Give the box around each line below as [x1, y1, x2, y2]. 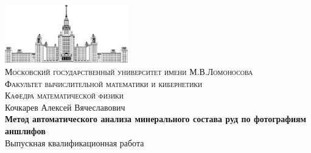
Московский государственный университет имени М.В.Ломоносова [5, 65, 253, 78]
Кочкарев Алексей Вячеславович [5, 100, 125, 113]
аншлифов [5, 125, 46, 137]
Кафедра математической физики [5, 89, 124, 102]
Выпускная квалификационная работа [5, 136, 144, 149]
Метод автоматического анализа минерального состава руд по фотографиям [5, 112, 307, 125]
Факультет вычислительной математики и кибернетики [5, 77, 203, 90]
